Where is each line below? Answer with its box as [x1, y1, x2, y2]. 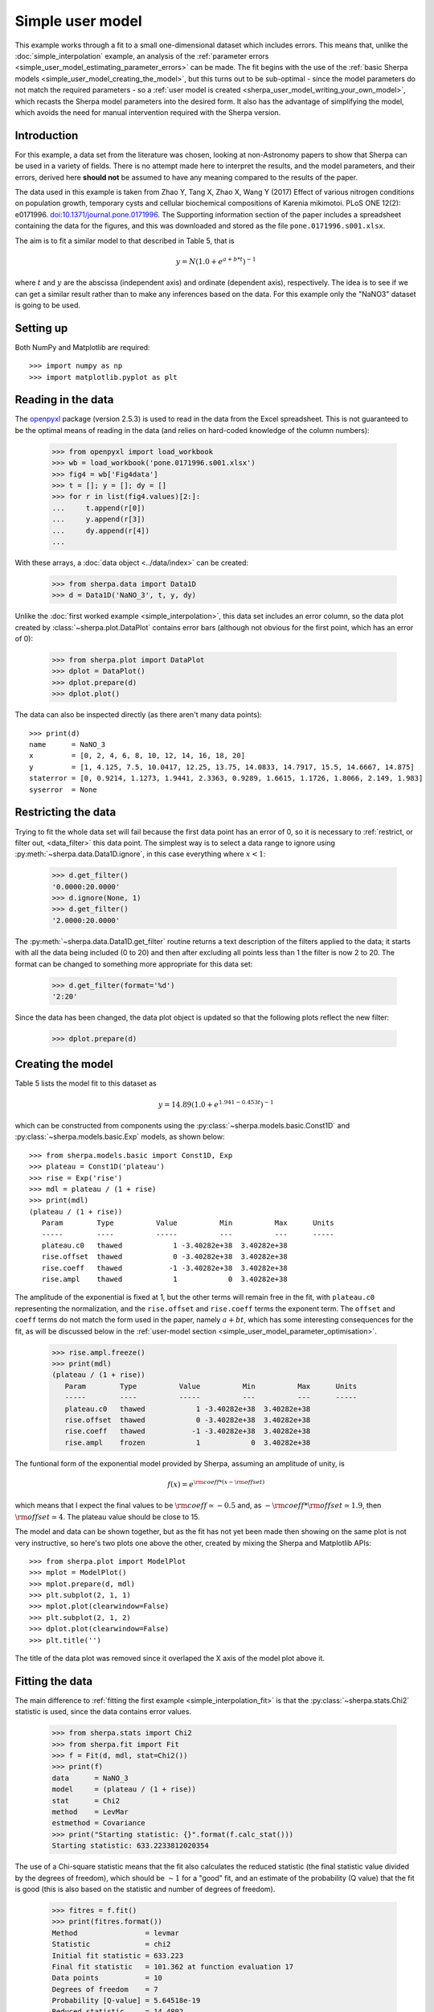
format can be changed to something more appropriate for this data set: [14, 959, 253, 969]
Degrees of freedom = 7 [51, 1985, 158, 1993]
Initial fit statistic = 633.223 [51, 1951, 184, 1960]
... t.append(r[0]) [51, 503, 146, 513]
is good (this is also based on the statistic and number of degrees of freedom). [14, 1884, 276, 1894]
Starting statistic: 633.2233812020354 [51, 1841, 209, 1850]
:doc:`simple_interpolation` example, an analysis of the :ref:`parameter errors [14, 51, 269, 60]
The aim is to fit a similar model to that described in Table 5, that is [14, 236, 235, 245]
